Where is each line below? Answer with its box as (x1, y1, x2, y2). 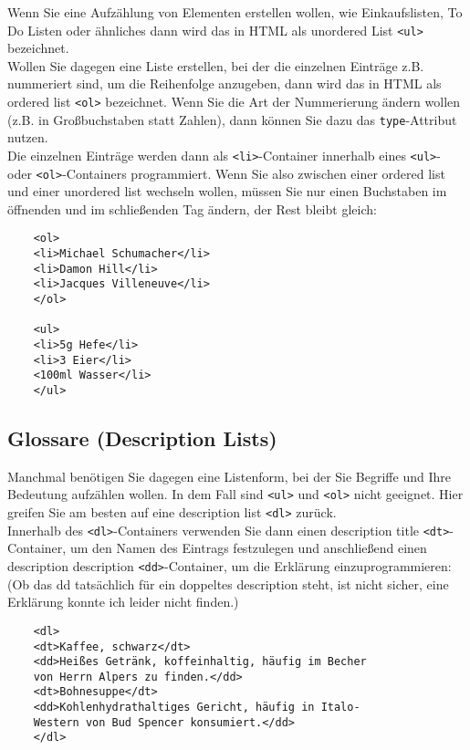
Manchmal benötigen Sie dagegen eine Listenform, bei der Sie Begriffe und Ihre (7, 466, 451, 485)
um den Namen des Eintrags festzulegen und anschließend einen (69, 538, 427, 557)
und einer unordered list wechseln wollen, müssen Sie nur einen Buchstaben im (7, 182, 447, 201)
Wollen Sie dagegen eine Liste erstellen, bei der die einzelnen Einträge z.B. (7, 56, 424, 75)
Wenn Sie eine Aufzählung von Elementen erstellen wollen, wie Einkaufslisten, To (7, 3, 463, 21)
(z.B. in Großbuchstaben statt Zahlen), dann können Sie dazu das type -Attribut (7, 109, 457, 129)
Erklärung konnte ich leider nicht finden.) (7, 592, 239, 611)
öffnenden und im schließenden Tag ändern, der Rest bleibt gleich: (7, 199, 377, 218)
